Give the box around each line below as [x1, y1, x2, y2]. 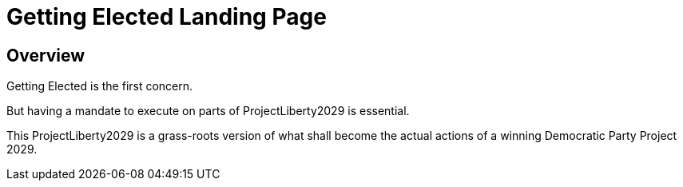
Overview [6, 45, 85, 66]
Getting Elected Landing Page [6, 3, 327, 30]
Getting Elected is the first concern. [6, 79, 193, 93]
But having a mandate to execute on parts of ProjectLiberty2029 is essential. [6, 104, 410, 118]
